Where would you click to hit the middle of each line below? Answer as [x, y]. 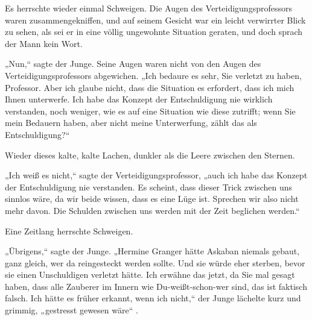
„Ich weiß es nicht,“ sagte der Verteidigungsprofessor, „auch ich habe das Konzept [156, 175]
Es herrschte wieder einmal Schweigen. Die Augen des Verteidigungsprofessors [148, 8]
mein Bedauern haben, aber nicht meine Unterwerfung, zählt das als [131, 123]
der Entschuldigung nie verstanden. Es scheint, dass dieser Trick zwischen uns [149, 187]
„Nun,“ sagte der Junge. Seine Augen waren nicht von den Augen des [133, 64]
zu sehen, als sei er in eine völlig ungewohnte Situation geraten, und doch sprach [154, 32]
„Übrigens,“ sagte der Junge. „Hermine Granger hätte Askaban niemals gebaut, [152, 251]
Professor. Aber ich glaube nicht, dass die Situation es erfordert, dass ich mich [150, 87]
